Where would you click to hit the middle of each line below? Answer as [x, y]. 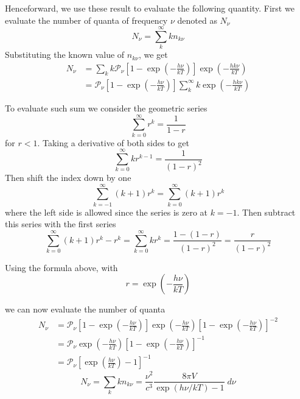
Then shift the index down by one [68, 178]
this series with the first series [61, 224]
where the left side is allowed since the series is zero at [106, 212]
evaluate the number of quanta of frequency [86, 20]
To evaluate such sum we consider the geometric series [106, 108]
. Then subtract [266, 212]
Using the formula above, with [61, 267]
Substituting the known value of [65, 55]
